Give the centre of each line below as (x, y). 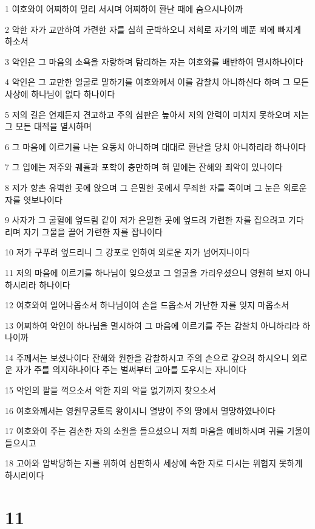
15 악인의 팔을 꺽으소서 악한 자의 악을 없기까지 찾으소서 (110, 390)
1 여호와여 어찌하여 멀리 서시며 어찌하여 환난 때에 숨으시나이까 (124, 9)
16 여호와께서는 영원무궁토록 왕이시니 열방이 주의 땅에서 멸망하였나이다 (140, 410)
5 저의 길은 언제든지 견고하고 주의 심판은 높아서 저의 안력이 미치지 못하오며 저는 (157, 114)
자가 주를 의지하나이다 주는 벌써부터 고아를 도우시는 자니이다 (131, 369)
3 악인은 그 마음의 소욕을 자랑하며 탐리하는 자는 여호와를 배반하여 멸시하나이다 (154, 61)
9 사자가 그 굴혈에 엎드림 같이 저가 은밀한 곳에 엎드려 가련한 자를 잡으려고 (145, 220)
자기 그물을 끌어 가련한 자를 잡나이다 (93, 231)
